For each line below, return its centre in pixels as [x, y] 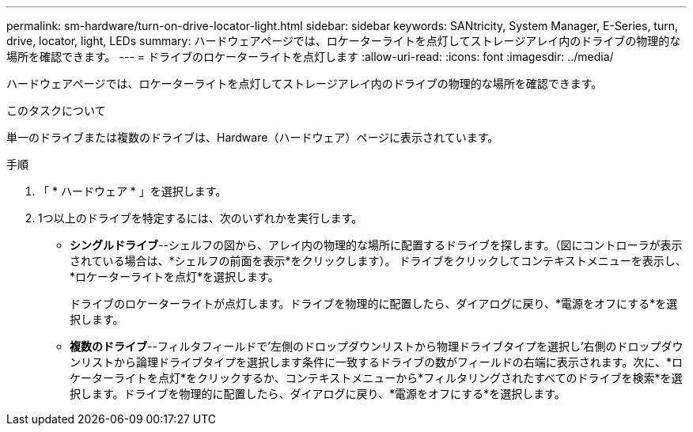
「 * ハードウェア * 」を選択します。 [133, 191]
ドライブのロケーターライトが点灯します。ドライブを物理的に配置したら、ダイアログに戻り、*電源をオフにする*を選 [374, 303]
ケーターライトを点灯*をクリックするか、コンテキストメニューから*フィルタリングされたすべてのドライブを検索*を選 [376, 378]
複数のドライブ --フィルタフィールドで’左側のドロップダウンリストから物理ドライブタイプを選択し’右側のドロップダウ [377, 346]
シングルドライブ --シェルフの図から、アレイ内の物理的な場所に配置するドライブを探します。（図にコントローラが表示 [376, 245]
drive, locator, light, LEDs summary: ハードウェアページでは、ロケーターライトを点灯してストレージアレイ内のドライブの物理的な [344, 41]
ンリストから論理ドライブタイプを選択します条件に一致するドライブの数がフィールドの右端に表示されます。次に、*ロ [376, 362]
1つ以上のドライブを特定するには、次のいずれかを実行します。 [201, 218]
